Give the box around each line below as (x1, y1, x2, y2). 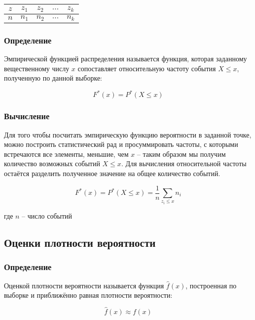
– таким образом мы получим (137, 148, 226, 159)
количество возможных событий (4, 158, 100, 169)
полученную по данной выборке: (4, 73, 102, 83)
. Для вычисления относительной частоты (121, 158, 247, 169)
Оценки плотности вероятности (4, 234, 156, 250)
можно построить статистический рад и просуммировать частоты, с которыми (4, 139, 238, 149)
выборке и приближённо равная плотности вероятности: (4, 290, 173, 300)
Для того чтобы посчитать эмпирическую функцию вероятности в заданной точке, (4, 129, 252, 139)
